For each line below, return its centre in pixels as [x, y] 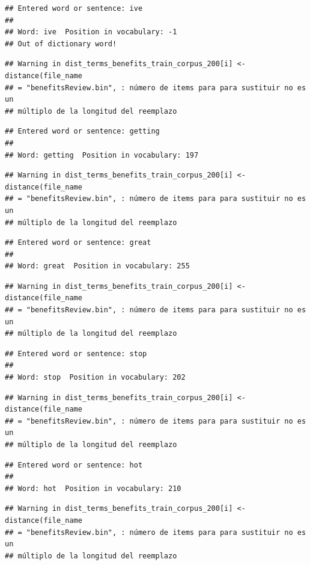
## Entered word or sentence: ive [74, 8]
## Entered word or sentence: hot [74, 465]
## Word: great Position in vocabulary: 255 [97, 266]
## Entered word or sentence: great [78, 243]
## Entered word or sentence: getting [82, 131]
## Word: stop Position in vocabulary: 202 [95, 378]
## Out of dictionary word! [61, 44]
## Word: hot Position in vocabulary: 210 [93, 488]
